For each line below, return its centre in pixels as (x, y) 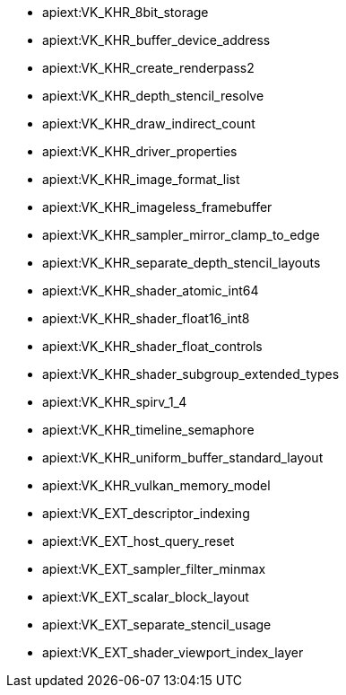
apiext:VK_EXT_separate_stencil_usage (157, 625)
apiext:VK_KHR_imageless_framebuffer (157, 207)
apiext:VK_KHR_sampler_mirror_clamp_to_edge (181, 235)
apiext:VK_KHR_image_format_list (141, 179)
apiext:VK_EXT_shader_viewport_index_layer (173, 652)
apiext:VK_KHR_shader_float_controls (152, 346)
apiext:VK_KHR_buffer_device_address (156, 40)
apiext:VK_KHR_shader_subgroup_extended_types (191, 374)
